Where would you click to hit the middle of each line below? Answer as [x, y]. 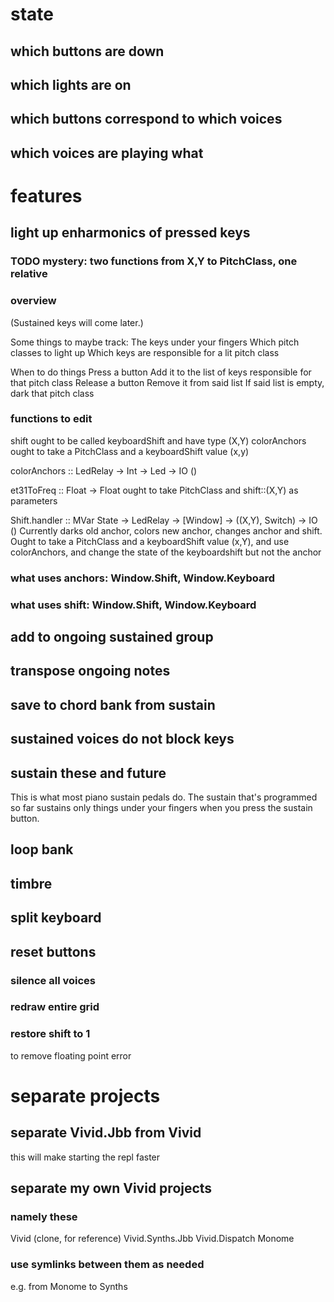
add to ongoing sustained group [112, 637]
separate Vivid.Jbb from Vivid [106, 1133]
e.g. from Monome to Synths [69, 1286]
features [46, 195]
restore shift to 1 [50, 1034]
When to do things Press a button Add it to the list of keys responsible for [161, 372]
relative [29, 274]
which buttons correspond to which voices [146, 119]
